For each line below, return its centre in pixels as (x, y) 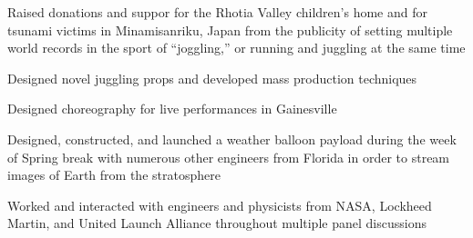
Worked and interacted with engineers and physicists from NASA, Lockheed (220, 205)
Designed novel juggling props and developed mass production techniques (212, 78)
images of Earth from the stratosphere (114, 175)
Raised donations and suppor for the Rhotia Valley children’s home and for (217, 12)
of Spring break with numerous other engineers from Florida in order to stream (229, 157)
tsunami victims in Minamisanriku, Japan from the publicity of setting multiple (230, 30)
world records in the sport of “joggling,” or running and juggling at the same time (236, 48)
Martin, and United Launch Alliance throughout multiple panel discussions (217, 223)
